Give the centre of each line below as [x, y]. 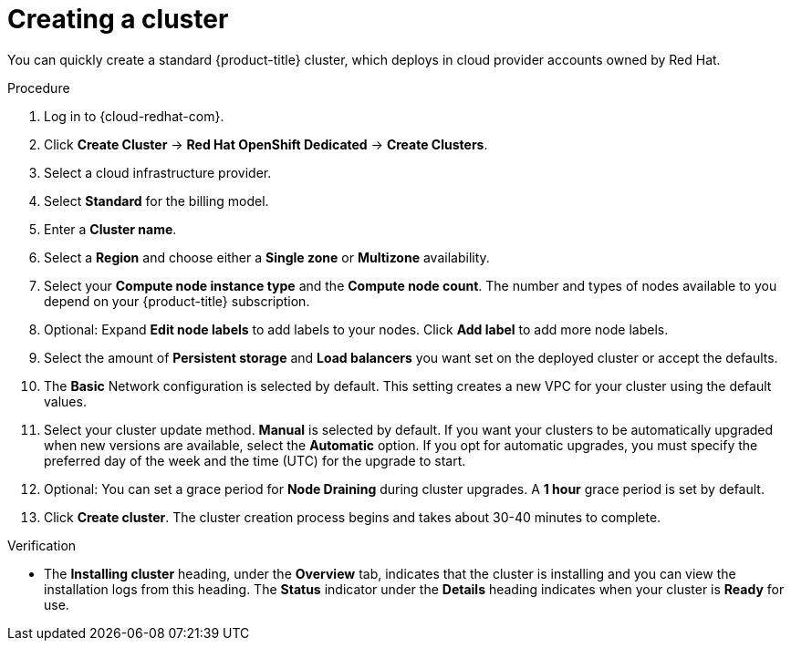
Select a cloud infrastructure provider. [158, 172]
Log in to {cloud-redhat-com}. [134, 116]
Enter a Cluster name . [110, 229]
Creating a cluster [118, 19]
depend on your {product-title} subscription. [177, 301]
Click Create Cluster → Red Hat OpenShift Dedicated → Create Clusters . [266, 144]
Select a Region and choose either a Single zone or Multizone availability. [267, 257]
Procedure [39, 87]
